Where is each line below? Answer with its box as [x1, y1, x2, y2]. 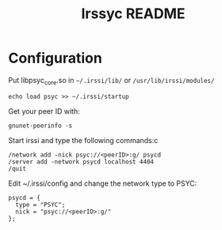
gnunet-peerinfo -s [8, 122, 73, 130]
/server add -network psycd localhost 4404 [8, 157, 155, 166]
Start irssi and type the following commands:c [8, 135, 159, 145]
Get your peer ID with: [8, 106, 81, 115]
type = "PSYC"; [15, 201, 66, 209]
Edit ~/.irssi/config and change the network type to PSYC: [8, 179, 197, 188]
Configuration [8, 49, 103, 67]
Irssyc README [81, 5, 186, 23]
